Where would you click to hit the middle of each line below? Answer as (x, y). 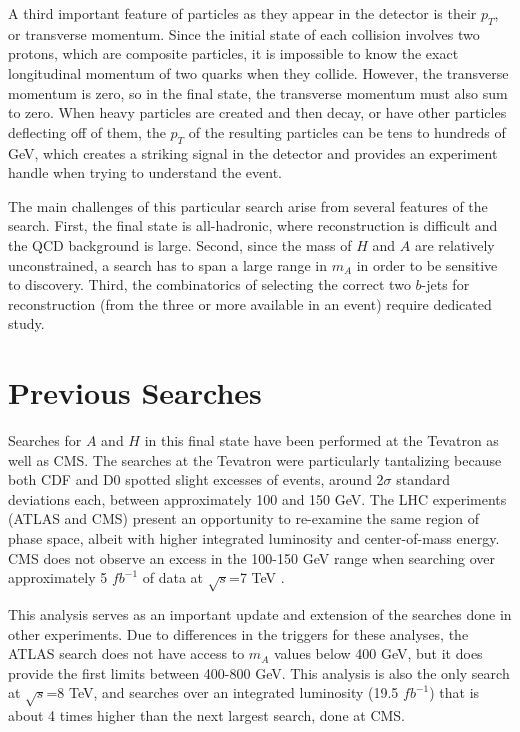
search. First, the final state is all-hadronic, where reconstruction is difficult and (253, 225)
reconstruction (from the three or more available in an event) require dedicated (250, 303)
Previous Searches (135, 392)
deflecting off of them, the (87, 131)
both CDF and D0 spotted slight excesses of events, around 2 (196, 479)
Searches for (45, 440)
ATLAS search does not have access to (126, 653)
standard (423, 479)
